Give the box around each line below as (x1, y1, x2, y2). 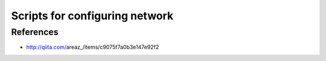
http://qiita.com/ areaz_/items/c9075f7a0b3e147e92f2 (26, 43, 159, 51)
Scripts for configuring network (11, 9, 174, 22)
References (11, 27, 59, 37)
